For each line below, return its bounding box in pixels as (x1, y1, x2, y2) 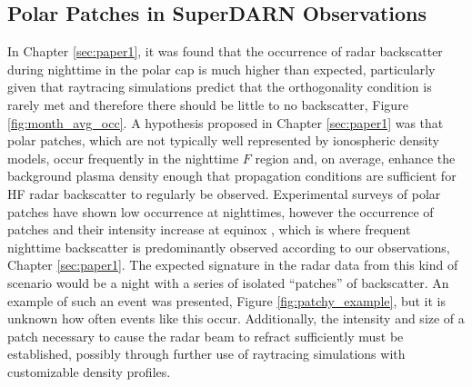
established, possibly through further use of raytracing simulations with (7, 344, 406, 363)
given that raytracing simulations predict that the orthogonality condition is (7, 77, 432, 96)
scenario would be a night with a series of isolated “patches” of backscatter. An (7, 273, 449, 292)
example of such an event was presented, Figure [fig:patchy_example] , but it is (7, 291, 447, 310)
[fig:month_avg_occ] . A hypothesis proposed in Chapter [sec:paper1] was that (7, 113, 444, 132)
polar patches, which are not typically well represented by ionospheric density (7, 131, 439, 150)
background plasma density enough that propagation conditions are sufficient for (7, 166, 457, 185)
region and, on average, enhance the (255, 148, 456, 167)
